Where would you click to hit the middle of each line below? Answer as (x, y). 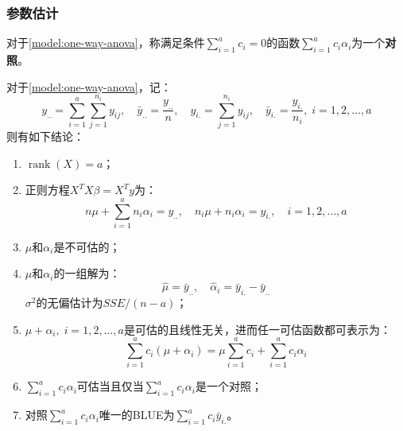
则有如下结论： (45, 136)
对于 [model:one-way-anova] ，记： (89, 86)
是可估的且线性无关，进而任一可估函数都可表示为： (257, 329)
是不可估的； (87, 246)
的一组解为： (87, 273)
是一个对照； (229, 386)
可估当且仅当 (110, 386)
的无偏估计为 (70, 303)
